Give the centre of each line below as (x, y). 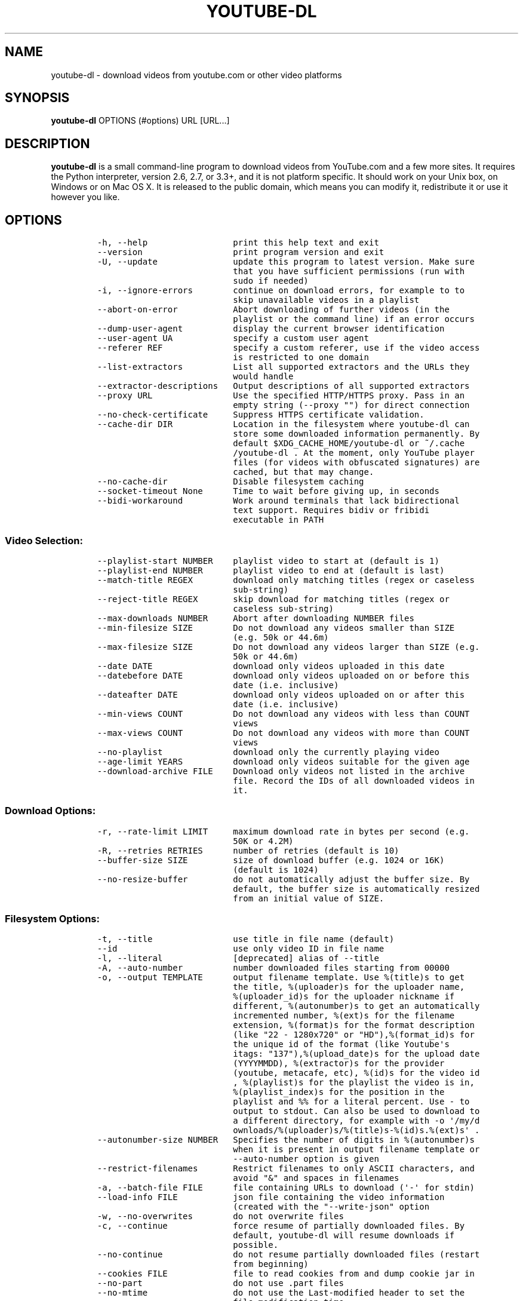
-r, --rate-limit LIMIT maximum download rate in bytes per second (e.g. (283, 831)
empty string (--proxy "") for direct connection (351, 405)
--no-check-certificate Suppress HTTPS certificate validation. (261, 415)
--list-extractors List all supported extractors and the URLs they (283, 367)
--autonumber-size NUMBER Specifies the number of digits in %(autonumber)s (286, 1140)
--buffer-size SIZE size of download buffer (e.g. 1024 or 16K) (271, 860)
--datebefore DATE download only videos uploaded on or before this (283, 675)
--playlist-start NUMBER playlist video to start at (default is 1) (268, 561)
